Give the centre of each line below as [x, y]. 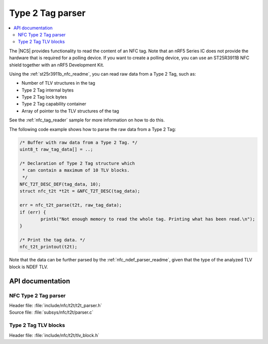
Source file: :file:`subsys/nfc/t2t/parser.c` [51, 312]
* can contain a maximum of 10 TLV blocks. [76, 170]
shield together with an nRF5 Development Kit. [57, 65]
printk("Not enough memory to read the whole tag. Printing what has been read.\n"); [148, 219]
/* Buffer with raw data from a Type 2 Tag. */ [78, 142]
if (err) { [33, 212]
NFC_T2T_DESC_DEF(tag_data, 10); [60, 184]
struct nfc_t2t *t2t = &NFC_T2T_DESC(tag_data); [80, 191]
